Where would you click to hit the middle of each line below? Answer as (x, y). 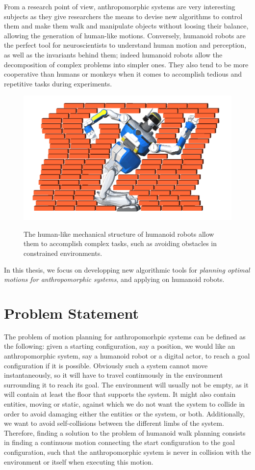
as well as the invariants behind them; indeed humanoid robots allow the (113, 54)
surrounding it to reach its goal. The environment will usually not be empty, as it (126, 384)
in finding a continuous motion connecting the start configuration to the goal (119, 442)
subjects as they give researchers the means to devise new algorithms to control (123, 16)
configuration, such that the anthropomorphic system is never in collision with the (127, 452)
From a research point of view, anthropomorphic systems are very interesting (120, 6)
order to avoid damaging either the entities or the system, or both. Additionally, (125, 413)
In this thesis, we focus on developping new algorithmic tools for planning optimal (127, 269)
